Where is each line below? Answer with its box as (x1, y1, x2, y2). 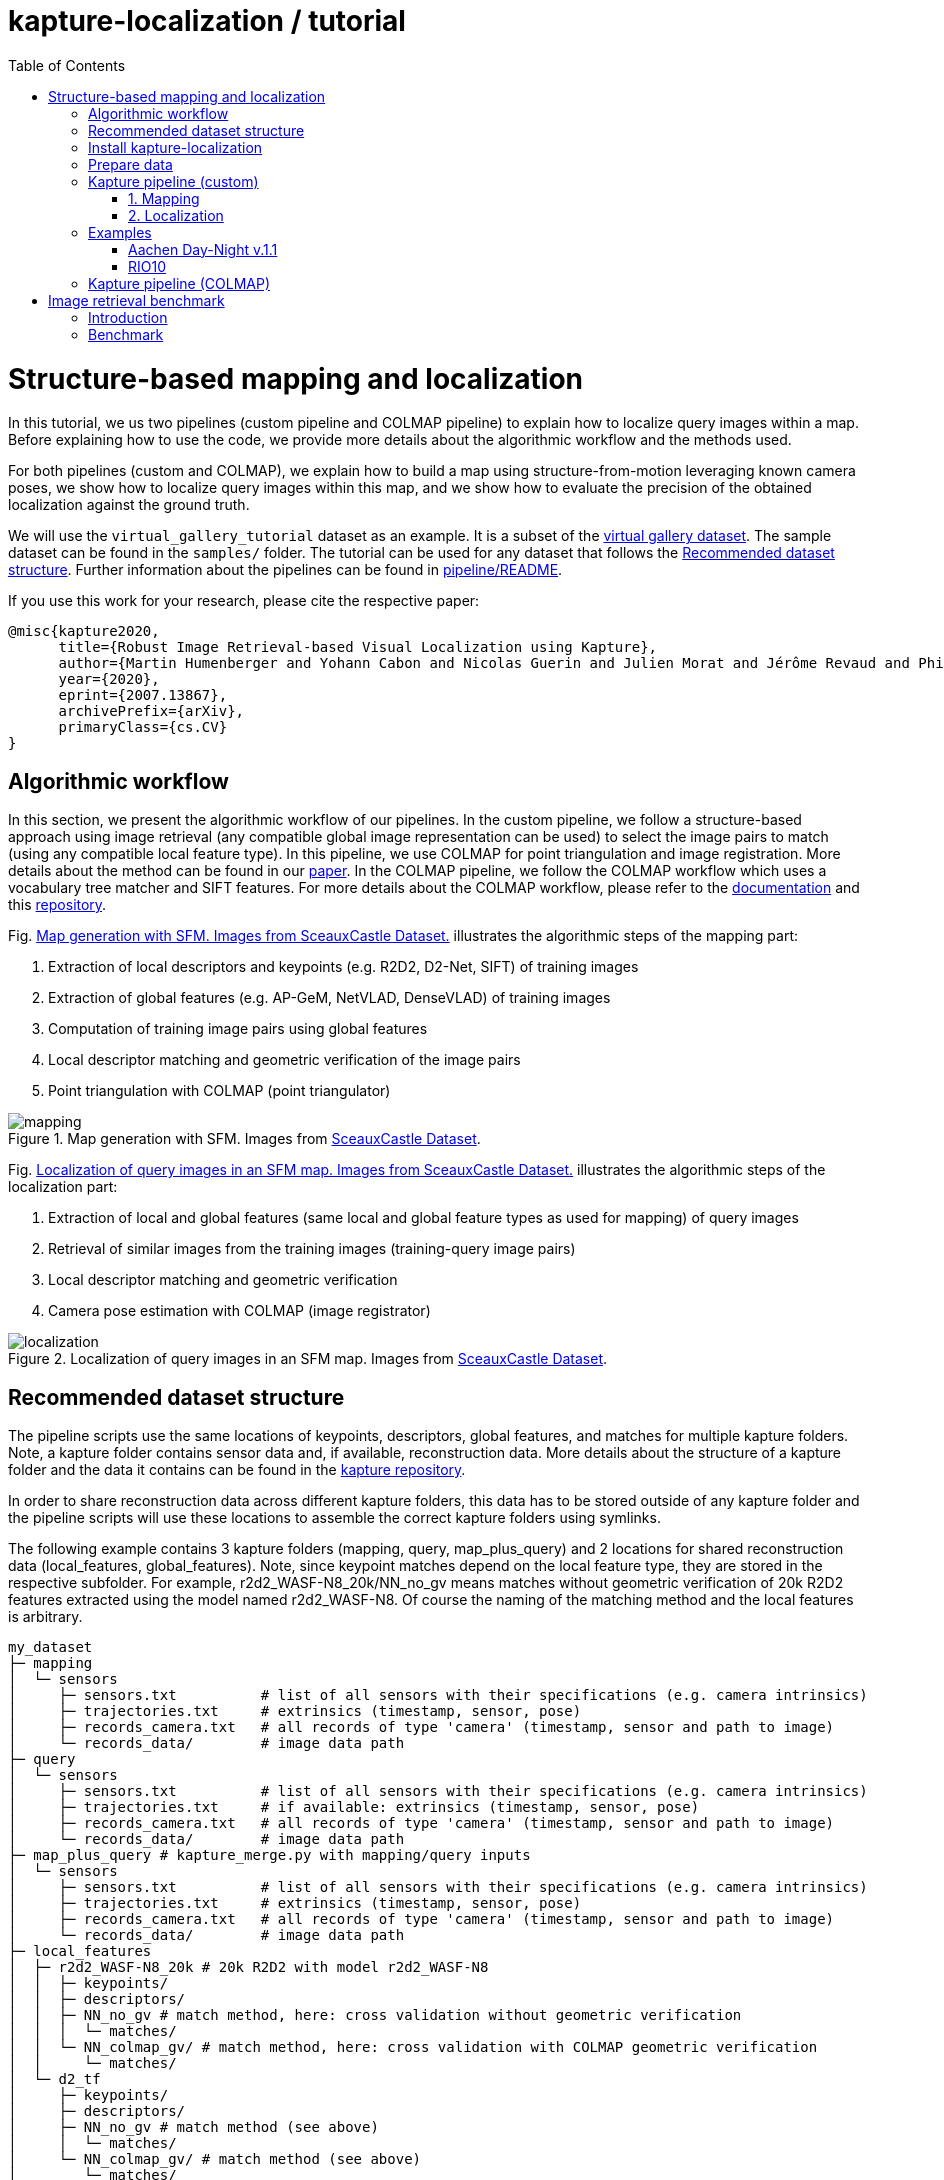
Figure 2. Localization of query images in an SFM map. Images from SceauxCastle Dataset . (8, 1350, 608, 1368)
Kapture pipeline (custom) (88, 172, 259, 190)
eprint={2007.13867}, (58, 687, 228, 704)
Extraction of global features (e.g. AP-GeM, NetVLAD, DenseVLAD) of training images (48, 989, 611, 1007)
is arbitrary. (8, 1607, 83, 1625)
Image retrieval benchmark (48, 291, 225, 309)
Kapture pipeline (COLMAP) (88, 274, 270, 292)
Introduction (88, 308, 168, 326)
